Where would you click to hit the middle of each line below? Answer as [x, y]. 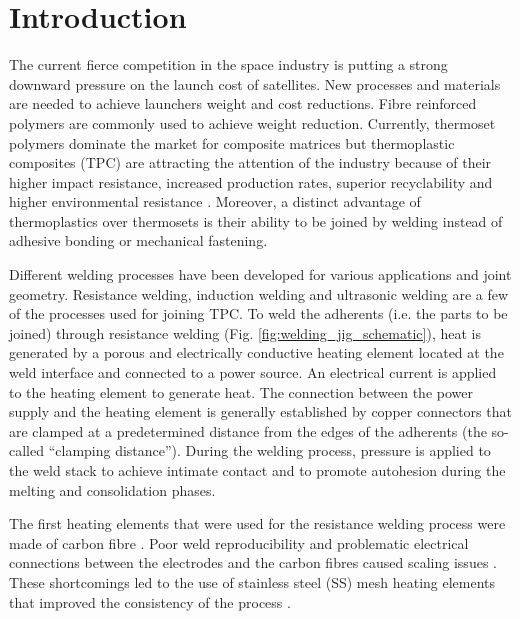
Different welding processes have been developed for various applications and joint [260, 274]
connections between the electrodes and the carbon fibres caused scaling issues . [253, 562]
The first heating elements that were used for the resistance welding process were [257, 523]
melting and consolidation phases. [112, 489]
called [26, 450]
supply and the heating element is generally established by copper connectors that [260, 411]
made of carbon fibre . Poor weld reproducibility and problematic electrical [239, 542]
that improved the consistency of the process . [150, 601]
